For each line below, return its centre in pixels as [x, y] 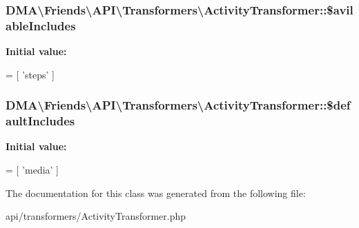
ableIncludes [41, 25]
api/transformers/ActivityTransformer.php [96, 216]
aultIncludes [40, 121]
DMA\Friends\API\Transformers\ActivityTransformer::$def [178, 105]
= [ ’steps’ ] [30, 74]
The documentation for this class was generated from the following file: [156, 193]
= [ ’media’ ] [32, 170]
